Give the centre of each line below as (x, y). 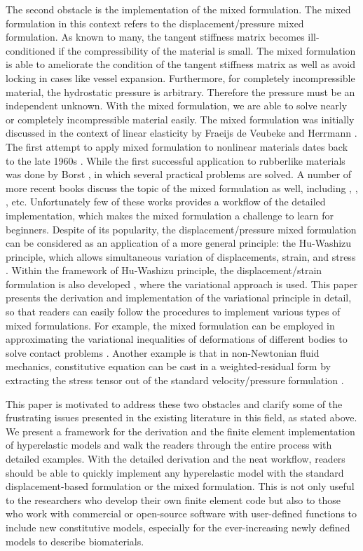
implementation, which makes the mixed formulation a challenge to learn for (170, 215)
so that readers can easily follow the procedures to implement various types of (173, 312)
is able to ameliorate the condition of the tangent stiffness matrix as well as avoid (181, 64)
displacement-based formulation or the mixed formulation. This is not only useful (180, 486)
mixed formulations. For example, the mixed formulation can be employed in (170, 325)
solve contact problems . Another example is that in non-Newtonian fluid (163, 352)
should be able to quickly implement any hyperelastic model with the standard (175, 472)
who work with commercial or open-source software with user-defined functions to (181, 513)
